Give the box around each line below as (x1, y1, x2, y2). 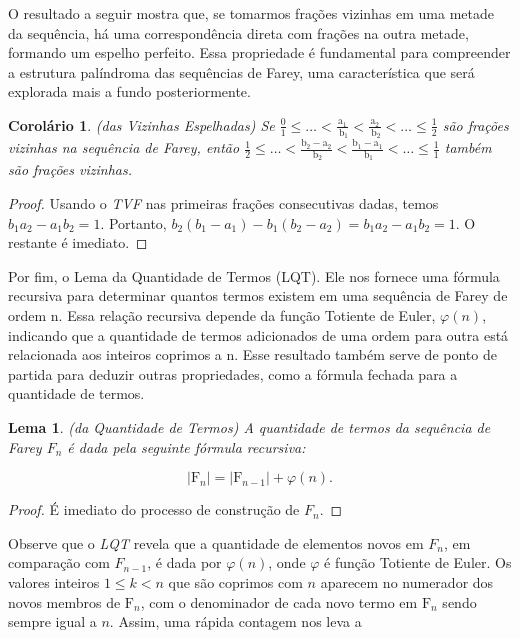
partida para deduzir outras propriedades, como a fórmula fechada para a (8, 363, 458, 384)
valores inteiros (8, 571, 100, 592)
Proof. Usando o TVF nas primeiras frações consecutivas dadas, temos (8, 193, 439, 214)
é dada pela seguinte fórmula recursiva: (67, 436, 306, 457)
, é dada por (147, 552, 222, 573)
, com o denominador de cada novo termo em (140, 591, 418, 612)
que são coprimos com (168, 571, 303, 592)
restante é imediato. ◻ (8, 232, 148, 253)
